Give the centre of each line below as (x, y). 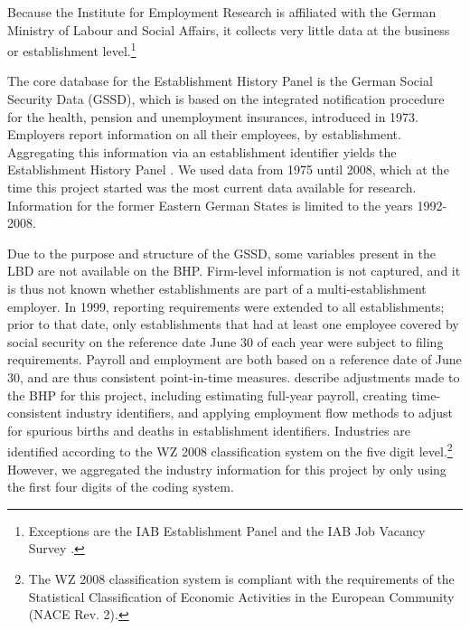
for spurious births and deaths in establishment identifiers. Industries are (209, 430)
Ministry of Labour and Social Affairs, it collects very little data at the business (229, 29)
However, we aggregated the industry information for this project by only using (227, 469)
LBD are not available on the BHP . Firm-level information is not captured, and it (234, 271)
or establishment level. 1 (72, 49)
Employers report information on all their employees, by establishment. (204, 134)
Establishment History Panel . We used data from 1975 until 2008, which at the (228, 169)
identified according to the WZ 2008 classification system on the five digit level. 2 (230, 450)
